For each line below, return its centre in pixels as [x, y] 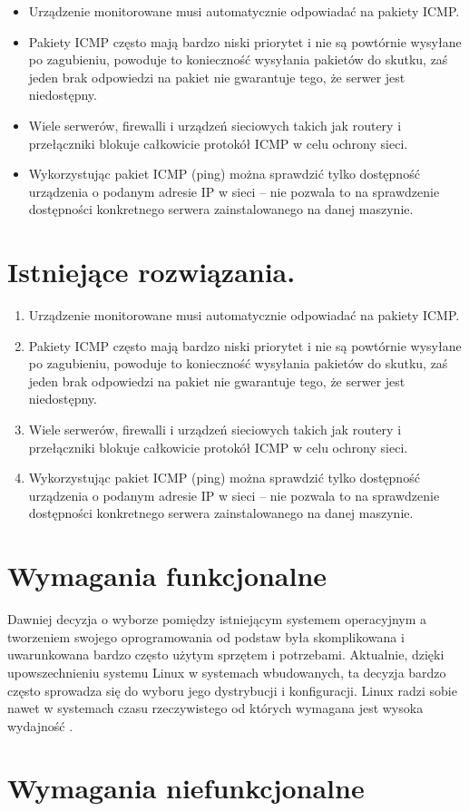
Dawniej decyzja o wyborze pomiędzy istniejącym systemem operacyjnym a [217, 619]
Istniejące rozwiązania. [151, 272]
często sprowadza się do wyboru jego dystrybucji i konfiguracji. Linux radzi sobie [232, 690]
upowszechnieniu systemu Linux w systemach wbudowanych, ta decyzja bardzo [227, 672]
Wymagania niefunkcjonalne [186, 788]
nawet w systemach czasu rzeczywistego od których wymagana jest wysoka [215, 708]
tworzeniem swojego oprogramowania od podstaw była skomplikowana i [206, 636]
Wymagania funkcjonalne [167, 576]
